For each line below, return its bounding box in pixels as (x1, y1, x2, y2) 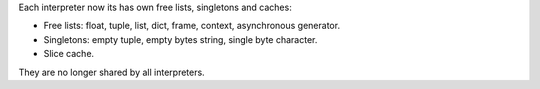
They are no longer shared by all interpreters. (18, 66, 205, 78)
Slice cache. (43, 48, 95, 60)
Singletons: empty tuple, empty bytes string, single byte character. (43, 33, 318, 45)
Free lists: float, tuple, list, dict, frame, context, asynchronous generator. (43, 20, 340, 32)
